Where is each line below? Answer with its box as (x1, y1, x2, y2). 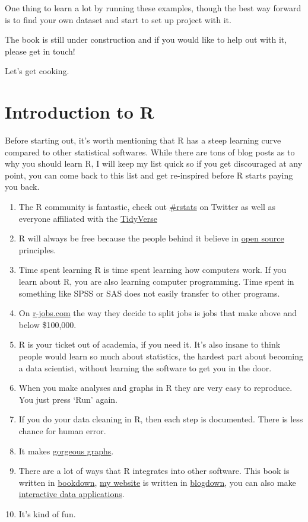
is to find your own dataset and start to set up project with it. (5, 13, 231, 26)
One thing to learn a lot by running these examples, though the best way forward (5, 2, 301, 14)
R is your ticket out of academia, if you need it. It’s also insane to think (18, 338, 281, 351)
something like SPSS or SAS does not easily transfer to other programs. (18, 287, 280, 299)
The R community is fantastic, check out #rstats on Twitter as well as (18, 200, 276, 213)
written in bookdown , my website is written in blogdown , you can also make (18, 476, 296, 488)
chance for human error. (18, 424, 106, 437)
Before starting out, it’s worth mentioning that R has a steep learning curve (5, 134, 281, 147)
